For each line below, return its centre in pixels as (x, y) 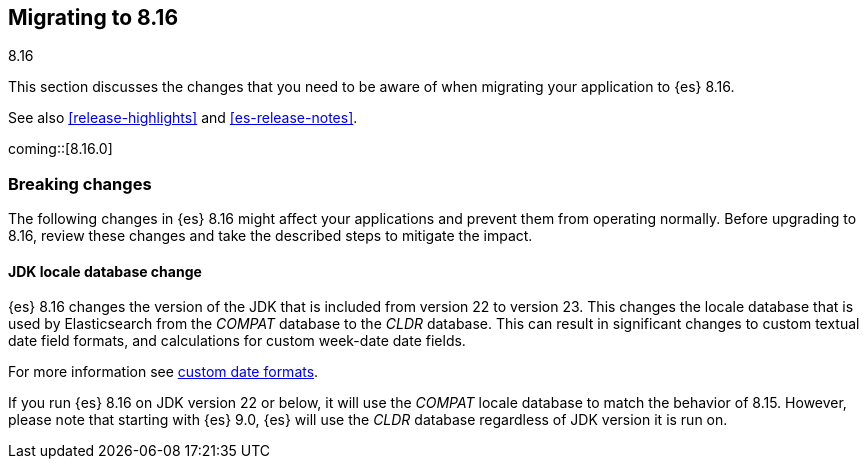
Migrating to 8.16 (93, 17)
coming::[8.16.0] (60, 149)
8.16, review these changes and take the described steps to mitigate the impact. (270, 236)
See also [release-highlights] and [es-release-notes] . (183, 118)
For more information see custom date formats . (163, 372)
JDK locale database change (105, 271)
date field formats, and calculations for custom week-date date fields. (237, 341)
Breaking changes (80, 183)
